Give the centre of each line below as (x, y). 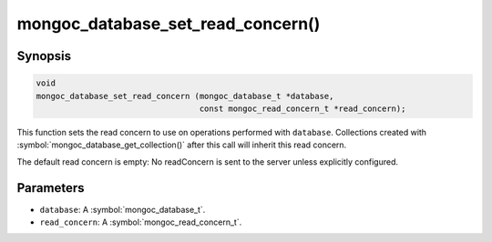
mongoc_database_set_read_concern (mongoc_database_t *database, (185, 96)
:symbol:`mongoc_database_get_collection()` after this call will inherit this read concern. (182, 145)
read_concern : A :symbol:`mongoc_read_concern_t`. (141, 222)
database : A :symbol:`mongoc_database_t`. (123, 209)
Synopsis (44, 56)
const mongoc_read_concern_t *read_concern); (302, 108)
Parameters (51, 188)
